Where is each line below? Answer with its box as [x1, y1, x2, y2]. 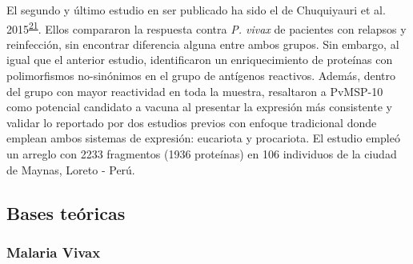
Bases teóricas [6, 200, 126, 225]
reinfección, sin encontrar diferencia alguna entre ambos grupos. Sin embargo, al [6, 35, 399, 52]
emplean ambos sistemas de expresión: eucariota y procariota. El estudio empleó [6, 130, 400, 146]
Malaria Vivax [6, 242, 101, 262]
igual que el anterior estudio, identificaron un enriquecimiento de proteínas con [6, 51, 393, 68]
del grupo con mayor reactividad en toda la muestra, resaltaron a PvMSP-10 [6, 82, 383, 99]
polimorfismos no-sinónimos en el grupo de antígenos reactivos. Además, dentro [6, 67, 396, 84]
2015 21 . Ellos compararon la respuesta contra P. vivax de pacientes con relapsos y [6, 18, 407, 37]
